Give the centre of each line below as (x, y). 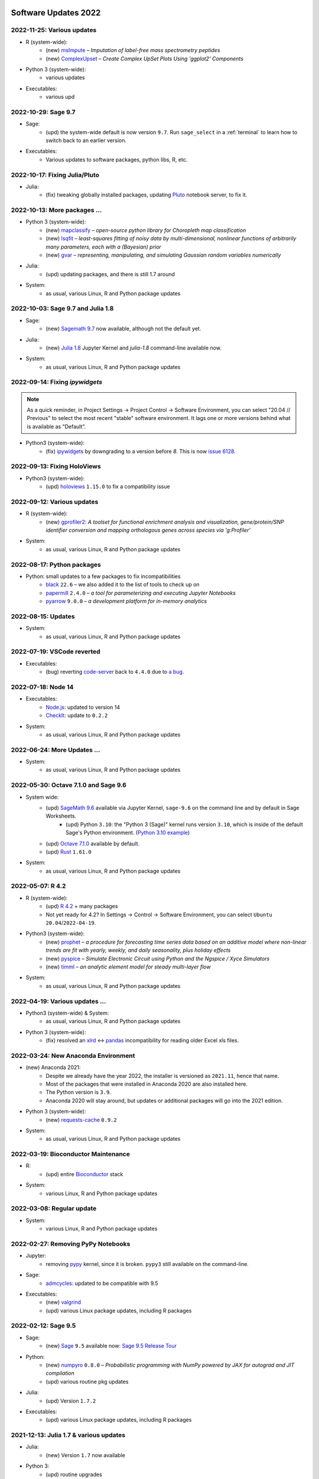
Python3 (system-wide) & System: (67, 1013)
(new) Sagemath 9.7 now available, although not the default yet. (123, 329)
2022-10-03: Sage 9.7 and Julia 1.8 (62, 309)
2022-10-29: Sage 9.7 (43, 112)
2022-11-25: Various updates (54, 30)
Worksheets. (61, 816)
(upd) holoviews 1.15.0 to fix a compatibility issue (108, 487)
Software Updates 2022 (56, 13)
